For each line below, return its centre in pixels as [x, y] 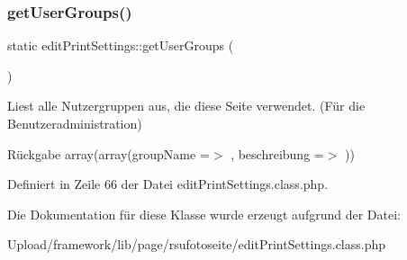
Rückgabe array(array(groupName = [109, 153]
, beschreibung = [277, 153]
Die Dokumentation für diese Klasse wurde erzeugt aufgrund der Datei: [204, 214]
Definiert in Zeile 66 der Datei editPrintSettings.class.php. [168, 184]
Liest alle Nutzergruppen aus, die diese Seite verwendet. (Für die [186, 106]
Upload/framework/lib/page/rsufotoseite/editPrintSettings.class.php [197, 244]
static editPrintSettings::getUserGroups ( [121, 45]
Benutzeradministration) [75, 123]
